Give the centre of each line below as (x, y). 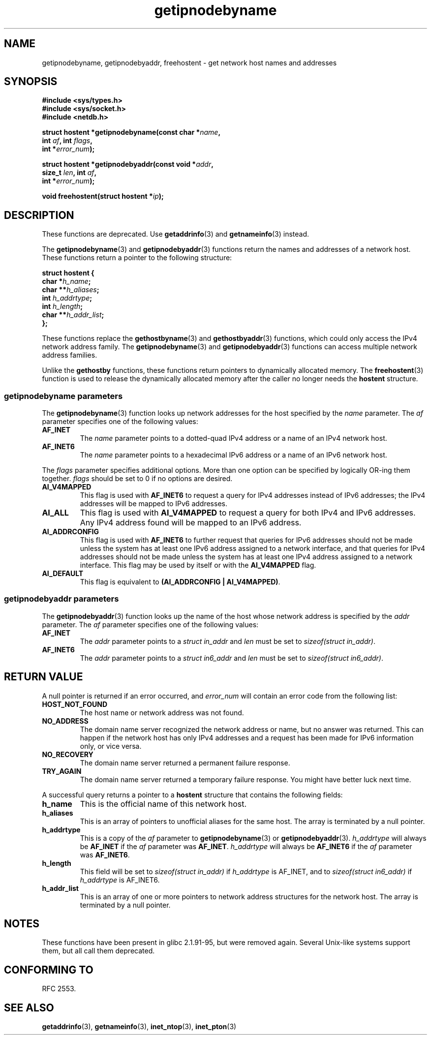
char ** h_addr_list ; (73, 315)
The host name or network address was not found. (162, 712)
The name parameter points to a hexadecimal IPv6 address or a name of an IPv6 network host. (233, 455)
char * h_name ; (66, 281)
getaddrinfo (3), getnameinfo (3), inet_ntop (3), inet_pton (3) (139, 1027)
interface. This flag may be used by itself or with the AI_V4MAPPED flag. (198, 565)
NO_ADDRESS (65, 721)
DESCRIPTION (39, 215)
